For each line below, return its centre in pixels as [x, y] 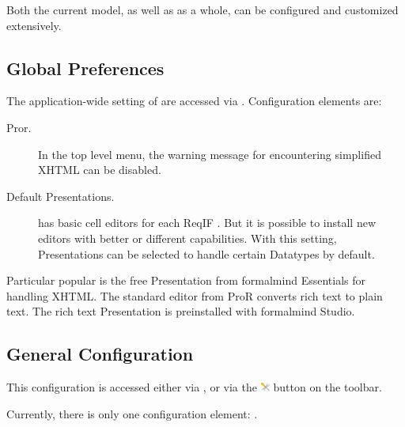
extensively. [34, 25]
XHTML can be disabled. [100, 170]
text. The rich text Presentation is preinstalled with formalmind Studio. [181, 311]
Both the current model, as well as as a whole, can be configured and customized [202, 9]
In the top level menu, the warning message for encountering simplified [210, 154]
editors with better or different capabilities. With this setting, [187, 238]
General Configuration [100, 354]
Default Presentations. [61, 196]
